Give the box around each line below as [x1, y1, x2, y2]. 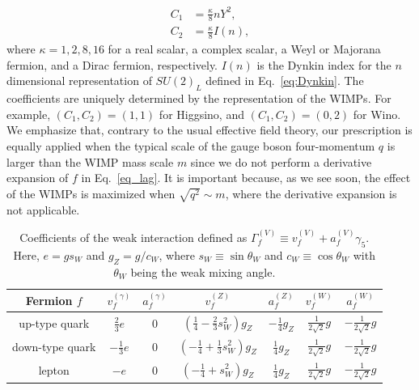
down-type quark [12, 337, 96, 354]
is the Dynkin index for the [256, 56, 391, 73]
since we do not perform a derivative [190, 153, 372, 170]
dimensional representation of [6, 72, 152, 89]
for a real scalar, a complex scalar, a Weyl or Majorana [108, 40, 381, 57]
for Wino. [353, 105, 401, 122]
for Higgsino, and [159, 105, 244, 122]
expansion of [6, 169, 69, 186]
